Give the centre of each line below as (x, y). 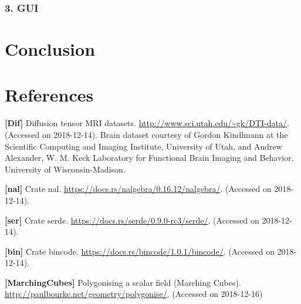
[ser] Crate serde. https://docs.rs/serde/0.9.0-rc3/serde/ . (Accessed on (132, 220)
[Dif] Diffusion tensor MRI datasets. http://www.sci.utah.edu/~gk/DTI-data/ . (147, 123)
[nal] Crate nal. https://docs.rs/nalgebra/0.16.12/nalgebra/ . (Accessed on (138, 189)
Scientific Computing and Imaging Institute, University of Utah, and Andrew (143, 146)
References (49, 95)
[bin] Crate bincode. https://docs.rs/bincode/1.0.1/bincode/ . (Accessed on (140, 251)
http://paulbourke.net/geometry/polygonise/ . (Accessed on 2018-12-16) (134, 294)
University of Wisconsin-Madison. (65, 169)
